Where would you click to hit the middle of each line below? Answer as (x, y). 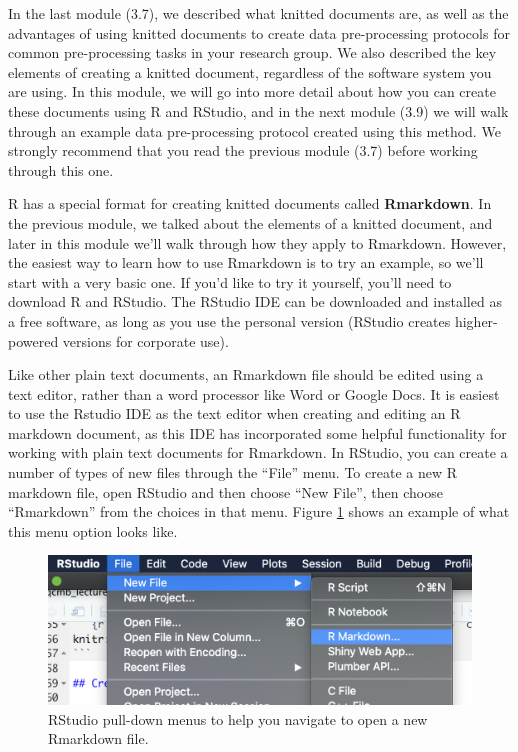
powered (33, 340)
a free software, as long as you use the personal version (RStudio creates (229, 320)
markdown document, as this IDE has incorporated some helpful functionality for (257, 432)
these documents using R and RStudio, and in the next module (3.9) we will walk (258, 110)
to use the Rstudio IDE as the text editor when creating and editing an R (234, 413)
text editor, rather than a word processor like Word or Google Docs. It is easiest (254, 393)
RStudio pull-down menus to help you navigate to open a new (238, 718)
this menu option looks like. (93, 530)
